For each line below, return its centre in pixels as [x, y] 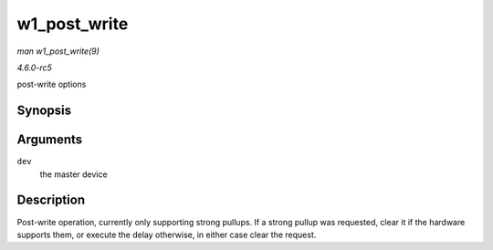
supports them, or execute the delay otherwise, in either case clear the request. [167, 234]
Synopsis [44, 111]
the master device [74, 174]
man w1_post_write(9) [58, 51]
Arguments [50, 140]
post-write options [52, 84]
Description [51, 200]
